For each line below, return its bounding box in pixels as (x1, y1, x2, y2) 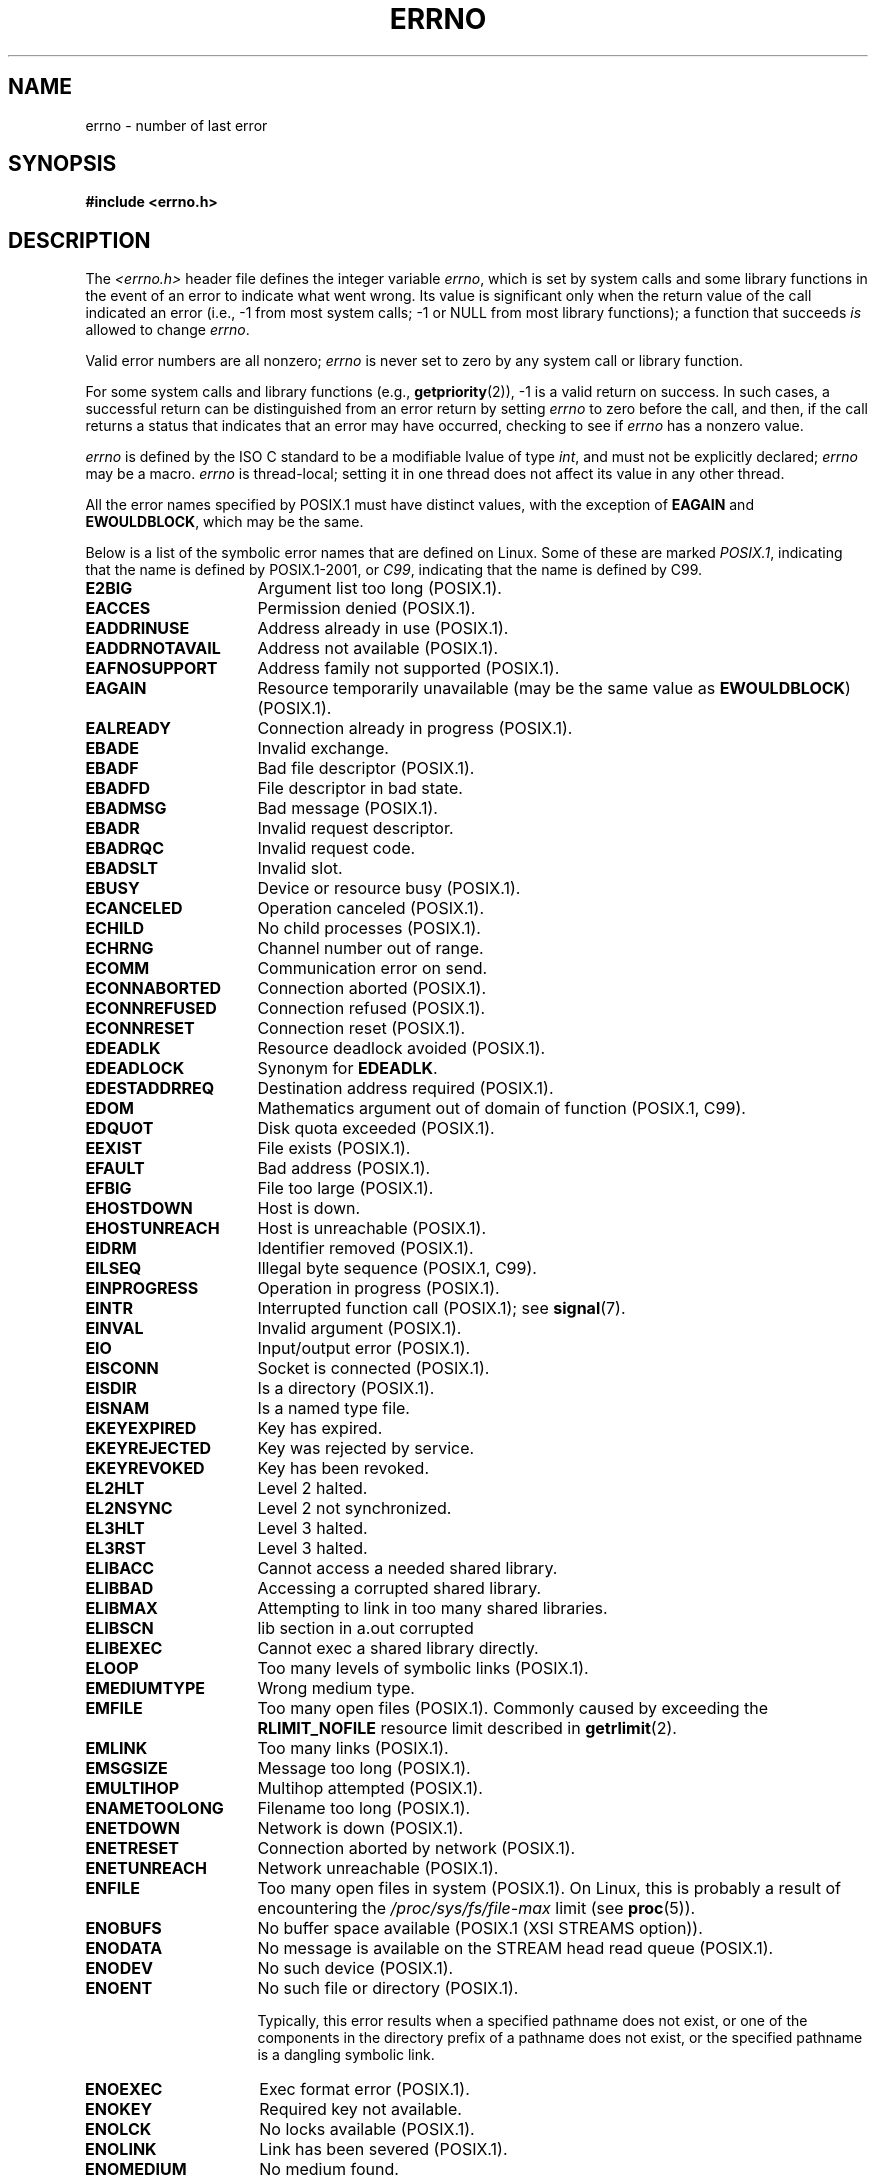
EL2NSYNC (85, 1498, 173, 1519)
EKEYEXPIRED (85, 1418, 197, 1439)
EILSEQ (85, 1258, 142, 1279)
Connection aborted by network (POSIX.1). (257, 1838, 576, 1859)
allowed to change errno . (85, 321, 250, 339)
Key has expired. (257, 1418, 383, 1439)
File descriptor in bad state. (257, 778, 463, 799)
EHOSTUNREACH (85, 1218, 220, 1239)
